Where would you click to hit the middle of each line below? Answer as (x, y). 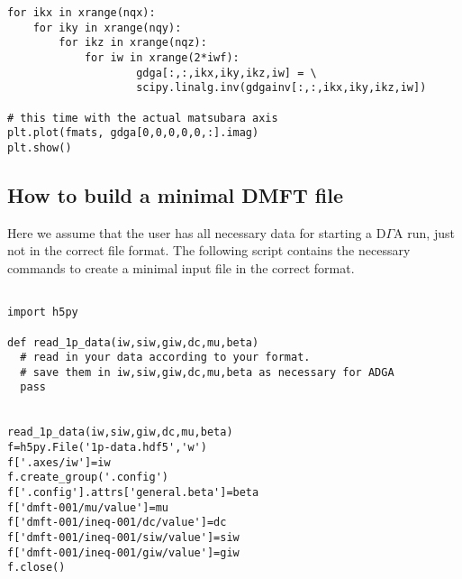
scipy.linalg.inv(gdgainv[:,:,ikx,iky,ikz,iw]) (281, 88)
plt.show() (40, 147)
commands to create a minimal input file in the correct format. (181, 267)
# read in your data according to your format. (165, 358)
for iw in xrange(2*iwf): (162, 57)
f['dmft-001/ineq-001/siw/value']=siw (123, 538)
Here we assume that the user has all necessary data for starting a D (197, 232)
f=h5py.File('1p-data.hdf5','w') (107, 448)
